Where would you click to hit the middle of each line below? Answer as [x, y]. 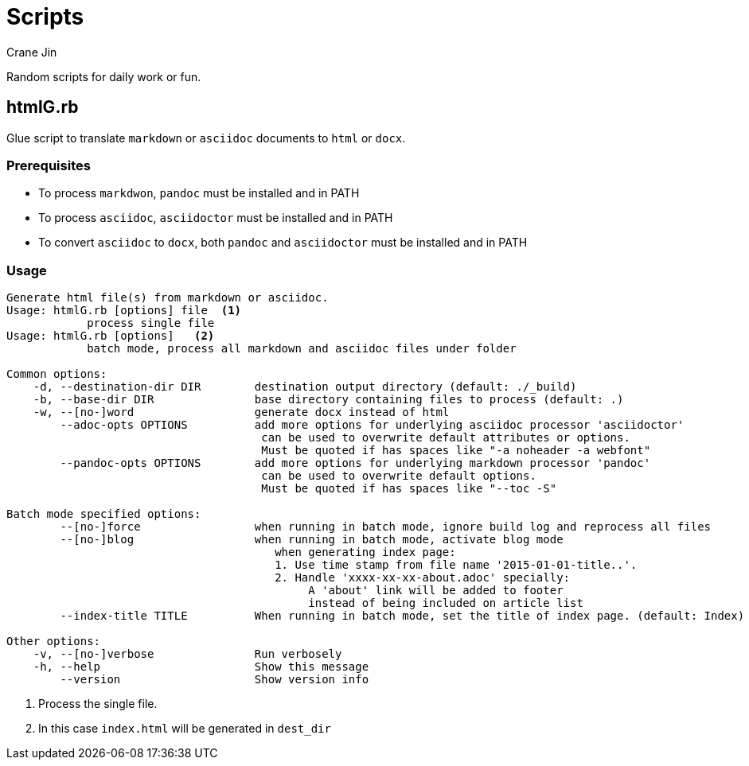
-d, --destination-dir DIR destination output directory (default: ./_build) [305, 387]
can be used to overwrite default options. [399, 476]
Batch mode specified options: [104, 514]
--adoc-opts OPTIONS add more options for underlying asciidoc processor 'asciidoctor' [372, 425]
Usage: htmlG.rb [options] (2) [111, 336]
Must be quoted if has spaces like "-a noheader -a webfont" [456, 451]
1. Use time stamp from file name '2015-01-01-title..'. [456, 565]
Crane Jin [32, 52]
